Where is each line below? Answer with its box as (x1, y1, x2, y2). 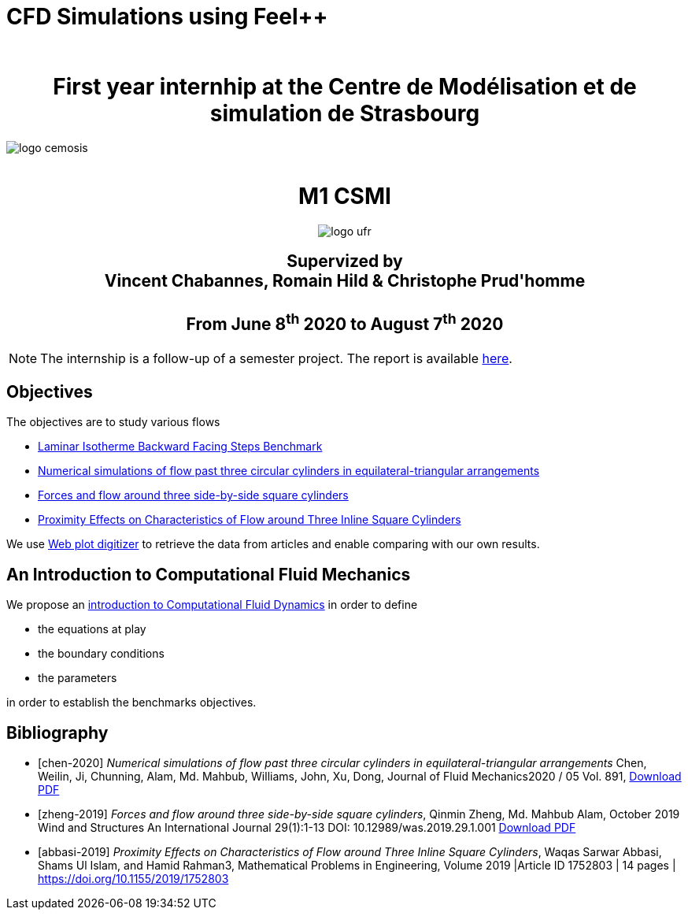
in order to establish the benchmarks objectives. (6, 695, 257, 710)
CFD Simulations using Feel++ (6, 3, 328, 30)
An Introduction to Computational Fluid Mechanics (6, 564, 411, 584)
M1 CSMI (298, 183, 391, 210)
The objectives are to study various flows (6, 415, 220, 429)
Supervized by (287, 251, 403, 272)
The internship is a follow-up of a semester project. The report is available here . (40, 350, 512, 366)
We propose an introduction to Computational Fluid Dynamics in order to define (6, 598, 418, 612)
